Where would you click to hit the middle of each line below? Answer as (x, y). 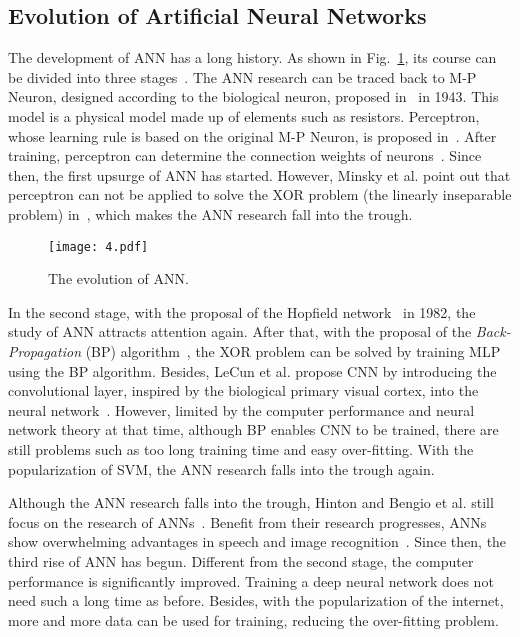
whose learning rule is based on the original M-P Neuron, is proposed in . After (252, 135)
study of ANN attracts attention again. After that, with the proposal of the (240, 331)
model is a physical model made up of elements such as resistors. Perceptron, (244, 115)
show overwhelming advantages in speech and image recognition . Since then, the (257, 541)
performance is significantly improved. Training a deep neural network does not (251, 580)
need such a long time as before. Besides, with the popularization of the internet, (256, 600)
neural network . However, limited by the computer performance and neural (241, 409)
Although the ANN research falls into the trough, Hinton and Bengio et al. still (251, 502)
